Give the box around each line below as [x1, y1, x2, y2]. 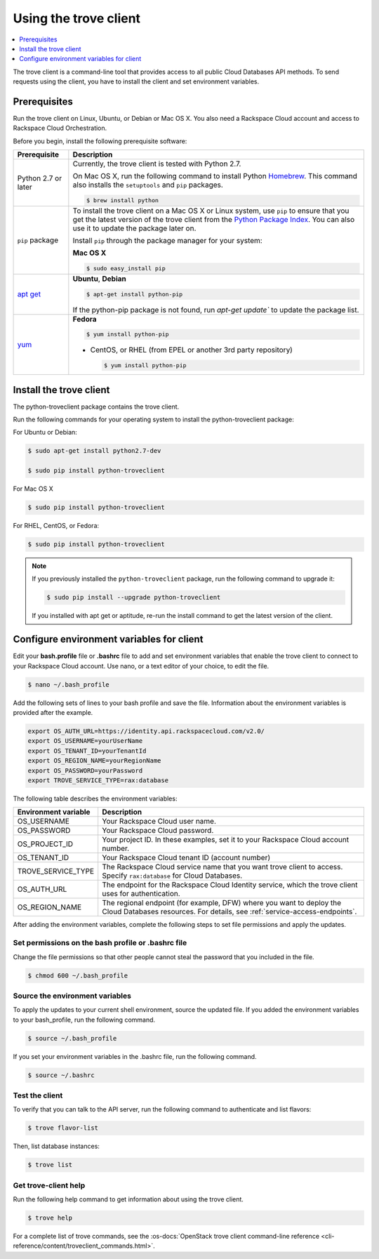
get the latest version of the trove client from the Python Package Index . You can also [72, 214, 354, 224]
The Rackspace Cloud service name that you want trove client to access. [102, 862, 343, 872]
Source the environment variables [13, 991, 131, 1001]
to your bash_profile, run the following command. [13, 1015, 156, 1024]
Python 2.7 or [17, 173, 62, 183]
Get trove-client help [13, 1180, 86, 1190]
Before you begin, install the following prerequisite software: [13, 137, 187, 145]
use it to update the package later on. [72, 223, 197, 233]
